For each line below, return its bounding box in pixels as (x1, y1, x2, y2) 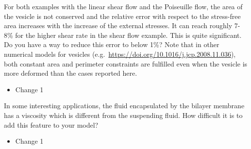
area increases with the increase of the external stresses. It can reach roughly (4, 20, 233, 31)
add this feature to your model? (4, 119, 99, 130)
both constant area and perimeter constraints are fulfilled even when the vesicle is (4, 58, 248, 68)
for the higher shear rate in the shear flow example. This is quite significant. (15, 30, 242, 40)
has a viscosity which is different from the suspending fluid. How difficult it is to (4, 110, 243, 120)
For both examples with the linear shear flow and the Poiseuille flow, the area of (4, 1, 243, 11)
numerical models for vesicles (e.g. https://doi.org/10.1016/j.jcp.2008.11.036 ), (4, 49, 236, 59)
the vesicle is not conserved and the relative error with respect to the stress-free (4, 11, 241, 21)
